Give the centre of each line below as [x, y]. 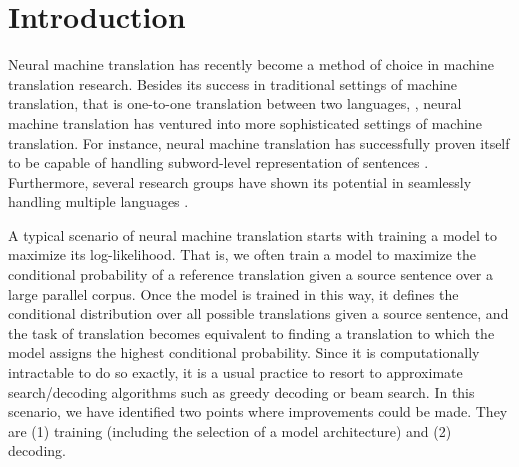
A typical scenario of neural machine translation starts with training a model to [252, 234]
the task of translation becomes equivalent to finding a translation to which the [251, 332]
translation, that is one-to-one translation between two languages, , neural [235, 103]
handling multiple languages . [98, 201]
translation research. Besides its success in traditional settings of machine [233, 83]
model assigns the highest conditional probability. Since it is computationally [244, 352]
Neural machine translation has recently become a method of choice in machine [251, 64]
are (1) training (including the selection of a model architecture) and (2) [230, 430]
